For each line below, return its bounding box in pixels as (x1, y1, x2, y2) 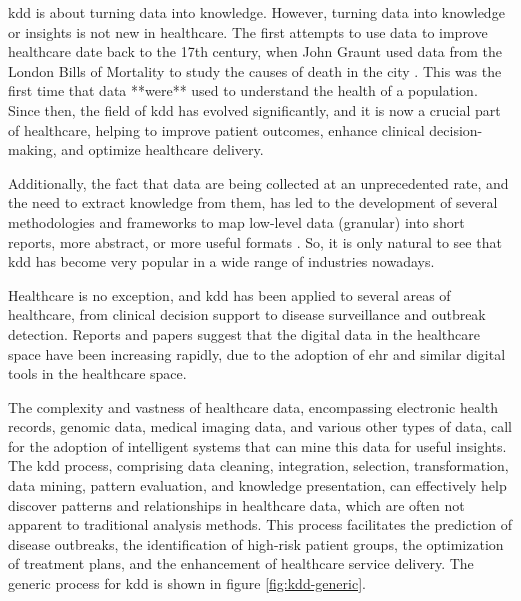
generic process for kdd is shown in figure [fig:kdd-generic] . (8, 573, 366, 594)
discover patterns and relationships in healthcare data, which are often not (8, 494, 465, 515)
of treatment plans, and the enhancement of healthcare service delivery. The (8, 553, 474, 574)
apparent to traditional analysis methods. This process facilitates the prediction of (8, 514, 512, 535)
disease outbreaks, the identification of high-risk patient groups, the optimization (8, 533, 504, 554)
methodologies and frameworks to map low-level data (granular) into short (8, 211, 465, 232)
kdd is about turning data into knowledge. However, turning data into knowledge (8, 2, 505, 22)
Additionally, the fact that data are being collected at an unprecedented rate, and (8, 172, 509, 193)
